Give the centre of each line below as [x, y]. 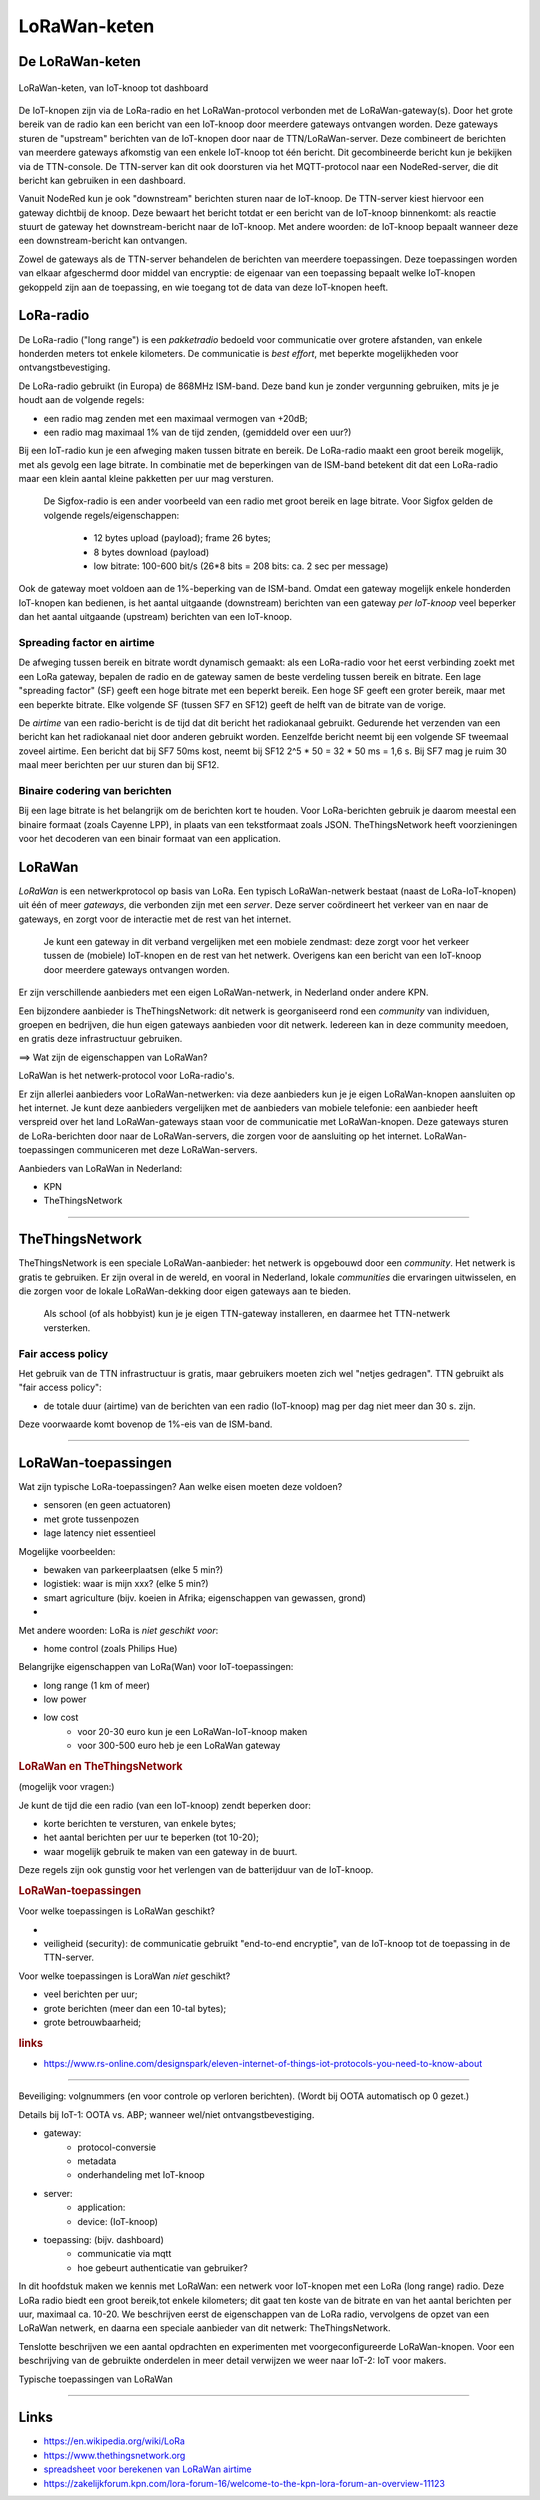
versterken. [67, 1327]
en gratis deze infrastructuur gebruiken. [100, 1039]
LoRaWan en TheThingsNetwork [101, 1767]
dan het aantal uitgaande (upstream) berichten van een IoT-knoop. [155, 617]
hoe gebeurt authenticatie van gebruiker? [163, 2267]
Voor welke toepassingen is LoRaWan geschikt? [116, 1911]
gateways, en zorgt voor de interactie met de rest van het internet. [155, 919]
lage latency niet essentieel [99, 1533]
